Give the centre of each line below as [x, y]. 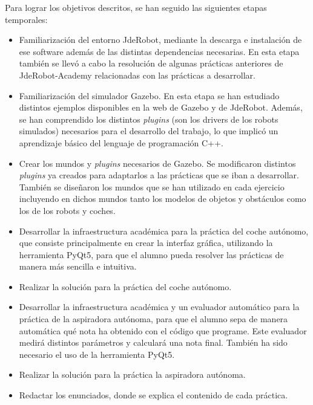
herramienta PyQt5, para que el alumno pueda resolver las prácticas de [151, 254]
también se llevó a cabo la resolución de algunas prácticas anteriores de [151, 63]
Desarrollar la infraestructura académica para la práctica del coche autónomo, [164, 231]
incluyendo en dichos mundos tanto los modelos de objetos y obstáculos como [163, 199]
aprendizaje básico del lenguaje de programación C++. [121, 142]
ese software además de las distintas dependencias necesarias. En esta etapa [159, 51]
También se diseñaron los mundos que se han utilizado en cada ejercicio [152, 186]
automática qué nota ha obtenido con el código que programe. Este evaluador [163, 330]
